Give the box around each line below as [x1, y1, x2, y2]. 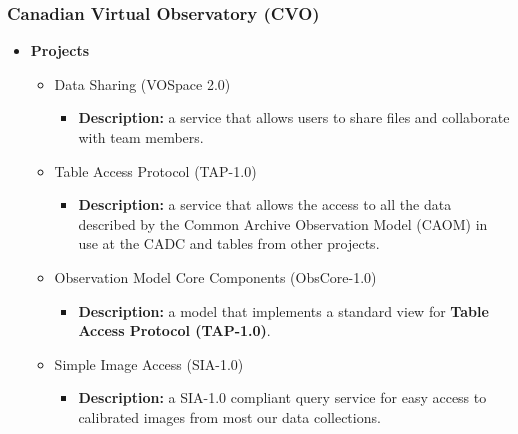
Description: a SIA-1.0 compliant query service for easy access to [78, 387, 487, 408]
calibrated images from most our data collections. [78, 406, 381, 427]
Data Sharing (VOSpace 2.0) [54, 73, 231, 94]
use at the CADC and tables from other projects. [78, 233, 380, 254]
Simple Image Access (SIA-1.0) [54, 353, 244, 374]
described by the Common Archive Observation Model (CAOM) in [78, 213, 488, 234]
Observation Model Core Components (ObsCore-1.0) [54, 266, 377, 287]
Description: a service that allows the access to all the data [78, 194, 452, 215]
